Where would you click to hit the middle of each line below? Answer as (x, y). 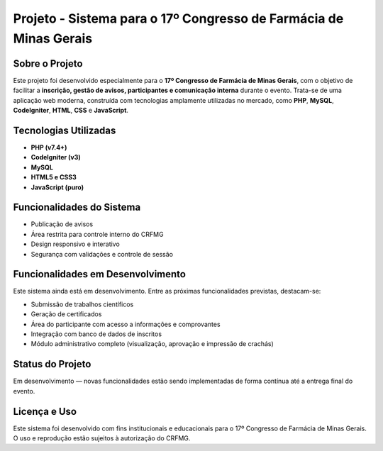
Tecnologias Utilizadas (65, 130)
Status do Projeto (52, 364)
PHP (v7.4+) (49, 147)
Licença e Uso (45, 411)
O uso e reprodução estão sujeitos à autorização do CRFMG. (102, 438)
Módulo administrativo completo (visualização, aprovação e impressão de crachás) (152, 344)
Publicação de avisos (62, 224)
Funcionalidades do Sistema (77, 207)
